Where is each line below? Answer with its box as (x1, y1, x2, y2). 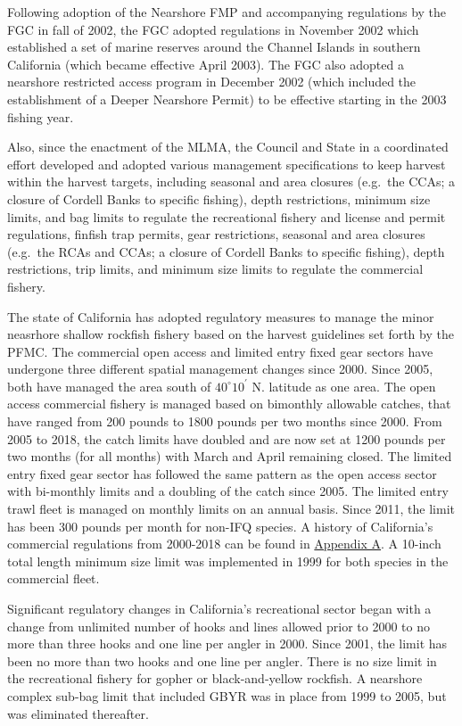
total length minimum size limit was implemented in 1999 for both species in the (7, 551, 449, 570)
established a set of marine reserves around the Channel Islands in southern (7, 37, 421, 56)
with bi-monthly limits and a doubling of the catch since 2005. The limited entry (7, 482, 449, 500)
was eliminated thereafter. (7, 704, 149, 722)
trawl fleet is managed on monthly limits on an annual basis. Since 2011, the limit (7, 499, 456, 518)
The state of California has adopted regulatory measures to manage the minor (7, 307, 434, 326)
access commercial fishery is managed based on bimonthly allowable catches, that (7, 394, 451, 413)
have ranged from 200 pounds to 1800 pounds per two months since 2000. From (7, 412, 442, 431)
